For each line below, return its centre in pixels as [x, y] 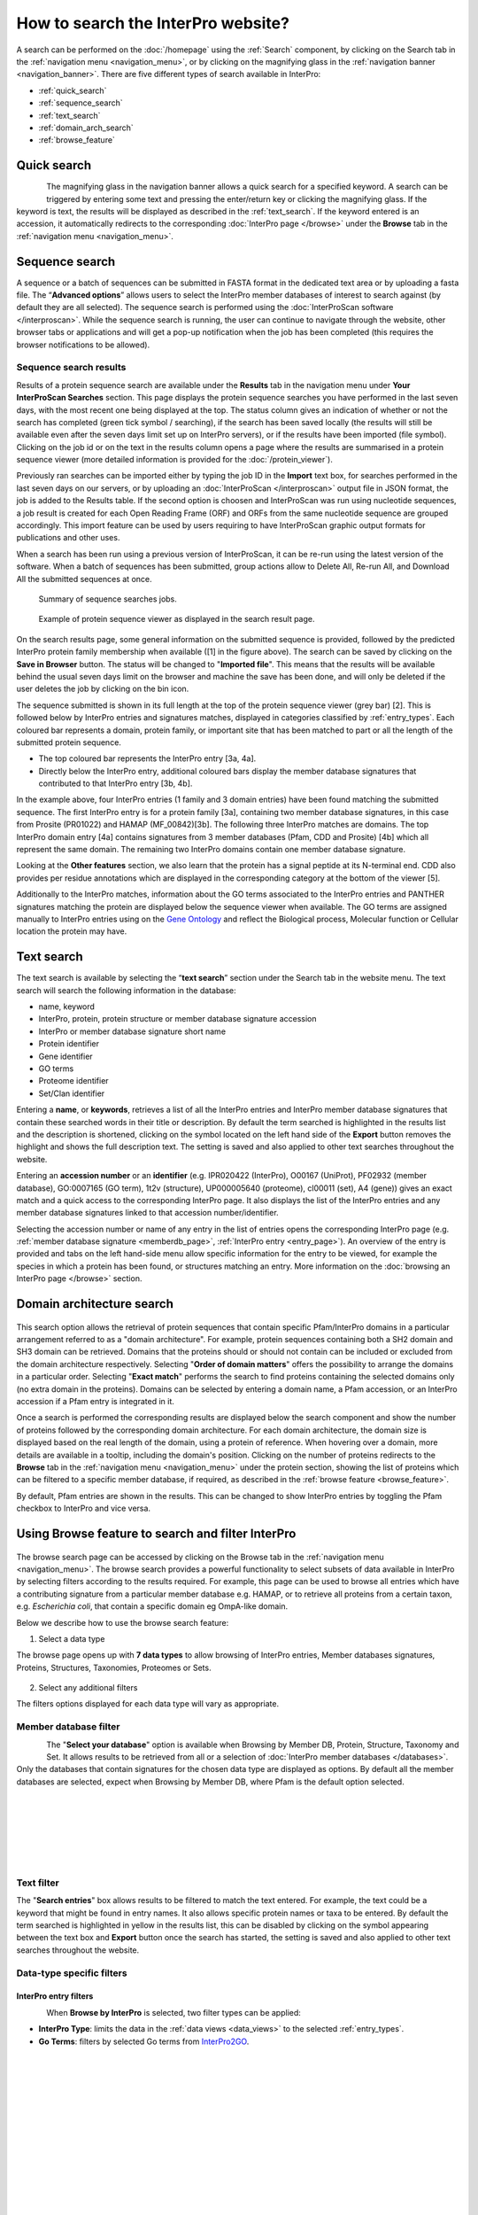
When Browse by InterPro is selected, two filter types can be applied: [173, 2012]
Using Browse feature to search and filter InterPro [156, 1533]
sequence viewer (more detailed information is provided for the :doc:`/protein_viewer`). [175, 460]
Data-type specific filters [72, 1973]
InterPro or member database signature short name [132, 1031]
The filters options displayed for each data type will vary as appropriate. [147, 1704]
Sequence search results [71, 368]
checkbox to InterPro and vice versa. [83, 1508]
